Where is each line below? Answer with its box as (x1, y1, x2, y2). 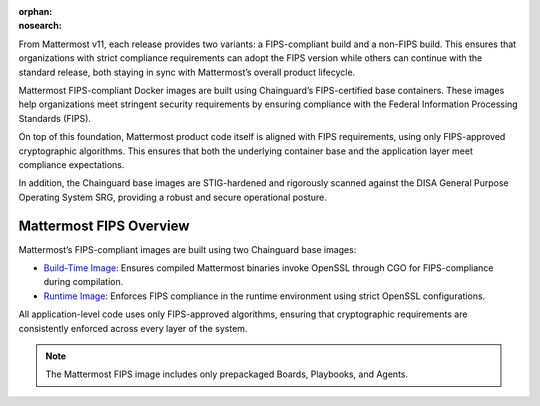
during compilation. (43, 276, 124, 288)
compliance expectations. (18, 158, 125, 170)
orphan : (18, 6, 53, 17)
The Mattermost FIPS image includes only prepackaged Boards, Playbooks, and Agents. (45, 368, 409, 380)
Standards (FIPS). (18, 112, 92, 124)
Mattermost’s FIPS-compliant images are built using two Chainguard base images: (18, 243, 357, 255)
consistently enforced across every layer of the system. (18, 322, 248, 334)
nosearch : (18, 20, 62, 32)
